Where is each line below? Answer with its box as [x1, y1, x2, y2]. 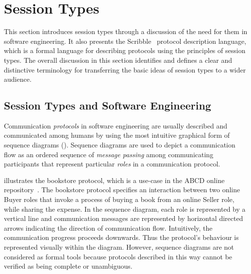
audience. [4, 74, 32, 84]
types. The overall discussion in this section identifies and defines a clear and [4, 55, 233, 65]
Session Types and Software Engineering [4, 98, 211, 113]
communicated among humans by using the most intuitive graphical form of [4, 130, 230, 140]
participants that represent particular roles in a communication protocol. [4, 159, 220, 169]
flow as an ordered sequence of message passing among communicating [4, 149, 214, 159]
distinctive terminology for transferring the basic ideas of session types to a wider [4, 64, 246, 74]
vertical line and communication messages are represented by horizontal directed [4, 213, 243, 223]
